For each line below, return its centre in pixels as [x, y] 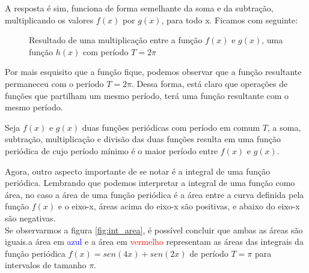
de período [209, 253]
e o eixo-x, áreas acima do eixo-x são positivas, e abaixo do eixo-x [179, 206]
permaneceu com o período [54, 83]
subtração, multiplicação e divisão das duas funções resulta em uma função [143, 139]
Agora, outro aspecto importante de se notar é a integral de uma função [138, 171]
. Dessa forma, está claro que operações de [210, 83]
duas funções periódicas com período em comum [171, 127]
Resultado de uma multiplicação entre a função [116, 40]
